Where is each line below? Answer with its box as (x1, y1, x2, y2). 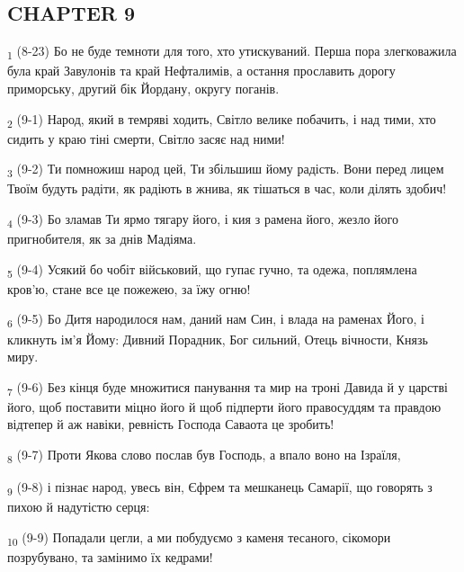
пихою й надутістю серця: (7, 497, 150, 516)
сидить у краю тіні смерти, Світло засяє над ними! (7, 129, 285, 147)
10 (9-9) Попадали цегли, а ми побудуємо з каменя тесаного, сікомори (7, 527, 391, 549)
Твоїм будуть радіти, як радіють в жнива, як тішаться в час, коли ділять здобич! (7, 179, 447, 198)
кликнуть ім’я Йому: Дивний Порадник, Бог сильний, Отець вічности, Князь (7, 329, 428, 348)
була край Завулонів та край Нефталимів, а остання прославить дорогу (7, 61, 396, 80)
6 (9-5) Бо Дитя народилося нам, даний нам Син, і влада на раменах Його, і (7, 309, 424, 331)
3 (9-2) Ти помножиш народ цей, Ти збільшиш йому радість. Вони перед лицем (7, 159, 444, 181)
